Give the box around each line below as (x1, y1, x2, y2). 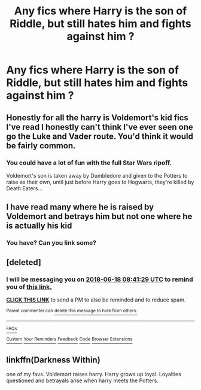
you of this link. (6, 282, 52, 291)
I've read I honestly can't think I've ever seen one (6, 121, 193, 132)
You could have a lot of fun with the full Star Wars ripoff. (6, 159, 172, 167)
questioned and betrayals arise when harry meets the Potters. (6, 377, 159, 384)
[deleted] (6, 257, 42, 267)
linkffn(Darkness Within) (6, 355, 100, 365)
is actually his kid (6, 221, 72, 231)
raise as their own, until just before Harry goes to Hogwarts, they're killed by (6, 178, 194, 185)
